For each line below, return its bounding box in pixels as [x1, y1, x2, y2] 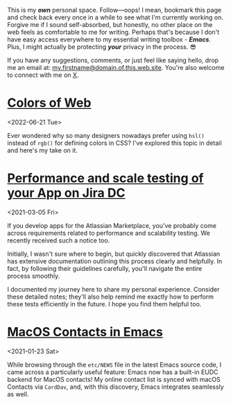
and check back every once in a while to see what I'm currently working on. [7, 13, 224, 21]
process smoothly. [7, 272, 60, 280]
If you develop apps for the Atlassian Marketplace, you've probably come [7, 221, 217, 229]
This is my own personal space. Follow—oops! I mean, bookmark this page [7, 6, 222, 14]
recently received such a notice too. [7, 236, 110, 245]
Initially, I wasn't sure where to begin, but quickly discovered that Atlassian [7, 249, 221, 258]
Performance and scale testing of [7, 170, 204, 186]
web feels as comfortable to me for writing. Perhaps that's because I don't [7, 28, 220, 36]
